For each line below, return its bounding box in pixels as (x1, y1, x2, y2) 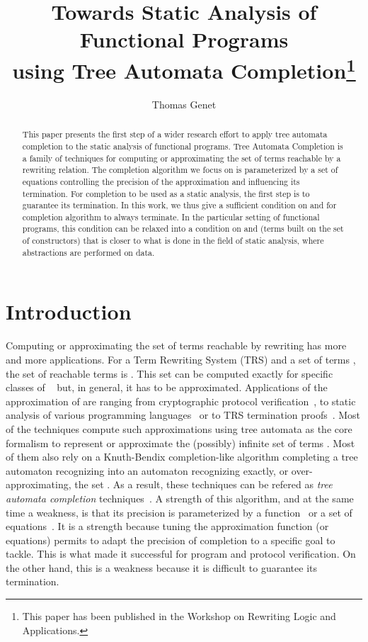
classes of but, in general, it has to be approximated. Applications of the (6, 380, 328, 395)
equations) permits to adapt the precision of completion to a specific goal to (6, 532, 335, 547)
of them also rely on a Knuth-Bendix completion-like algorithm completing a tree (6, 449, 358, 464)
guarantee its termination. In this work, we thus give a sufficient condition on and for (22, 199, 337, 211)
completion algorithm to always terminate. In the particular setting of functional (22, 210, 320, 223)
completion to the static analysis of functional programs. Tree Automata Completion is (22, 140, 343, 152)
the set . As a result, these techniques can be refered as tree (74, 477, 333, 492)
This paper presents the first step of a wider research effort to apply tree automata (22, 128, 328, 140)
